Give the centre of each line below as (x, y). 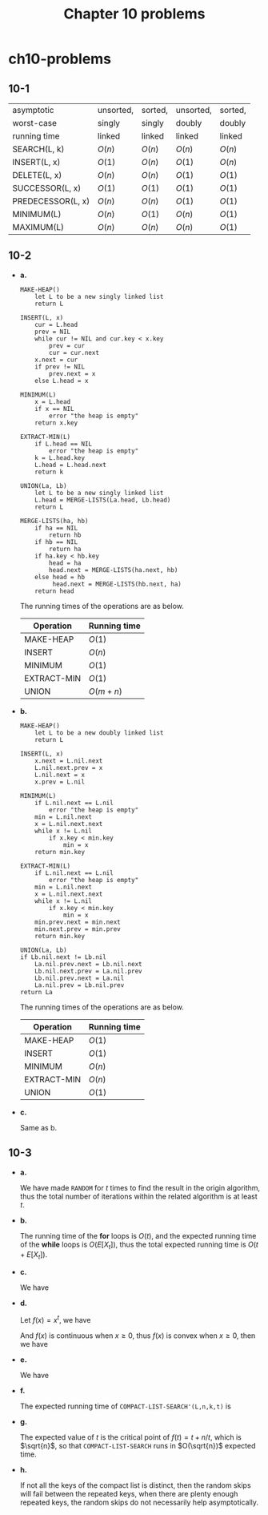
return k (49, 472)
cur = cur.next (74, 353)
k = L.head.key (60, 457)
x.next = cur (56, 360)
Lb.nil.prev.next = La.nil (80, 978)
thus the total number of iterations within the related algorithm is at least (138, 1196)
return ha (65, 549)
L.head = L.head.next (70, 465)
